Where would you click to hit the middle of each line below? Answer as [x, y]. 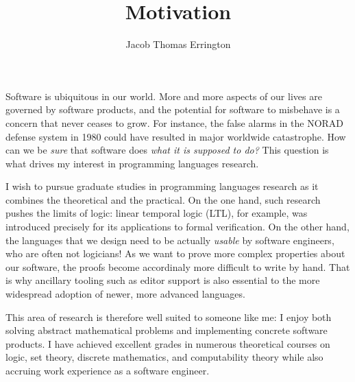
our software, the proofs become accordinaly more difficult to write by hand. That [178, 266]
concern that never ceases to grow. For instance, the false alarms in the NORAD [175, 122]
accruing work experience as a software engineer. [108, 370]
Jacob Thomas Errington [178, 44]
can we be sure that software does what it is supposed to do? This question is [167, 150]
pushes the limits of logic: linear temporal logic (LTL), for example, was [157, 213]
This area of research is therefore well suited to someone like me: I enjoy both [169, 317]
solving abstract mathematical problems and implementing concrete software [167, 330]
